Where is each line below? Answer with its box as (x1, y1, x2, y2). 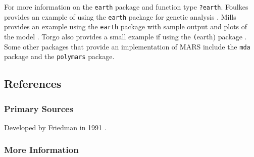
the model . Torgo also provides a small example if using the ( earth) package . (4, 31, 247, 41)
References (4, 76, 62, 91)
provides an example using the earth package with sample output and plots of (4, 21, 247, 32)
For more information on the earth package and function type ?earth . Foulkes (4, 2, 248, 12)
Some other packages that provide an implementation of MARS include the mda (4, 41, 250, 51)
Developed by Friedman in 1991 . (4, 122, 107, 132)
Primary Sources (4, 102, 74, 115)
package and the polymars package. (4, 51, 115, 62)
